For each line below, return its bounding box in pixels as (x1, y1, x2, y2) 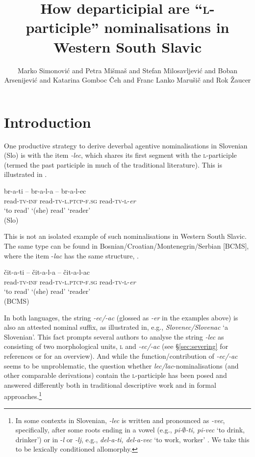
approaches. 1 (4, 390, 42, 401)
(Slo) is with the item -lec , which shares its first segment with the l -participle (4, 150, 237, 160)
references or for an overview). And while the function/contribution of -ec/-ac (4, 350, 238, 361)
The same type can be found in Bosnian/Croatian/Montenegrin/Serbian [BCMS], (4, 240, 249, 251)
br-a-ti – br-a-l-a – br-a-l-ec (4, 186, 86, 196)
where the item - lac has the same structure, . (4, 250, 139, 260)
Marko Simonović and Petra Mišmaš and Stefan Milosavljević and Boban (18, 65, 237, 75)
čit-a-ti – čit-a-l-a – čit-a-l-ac (4, 267, 90, 277)
